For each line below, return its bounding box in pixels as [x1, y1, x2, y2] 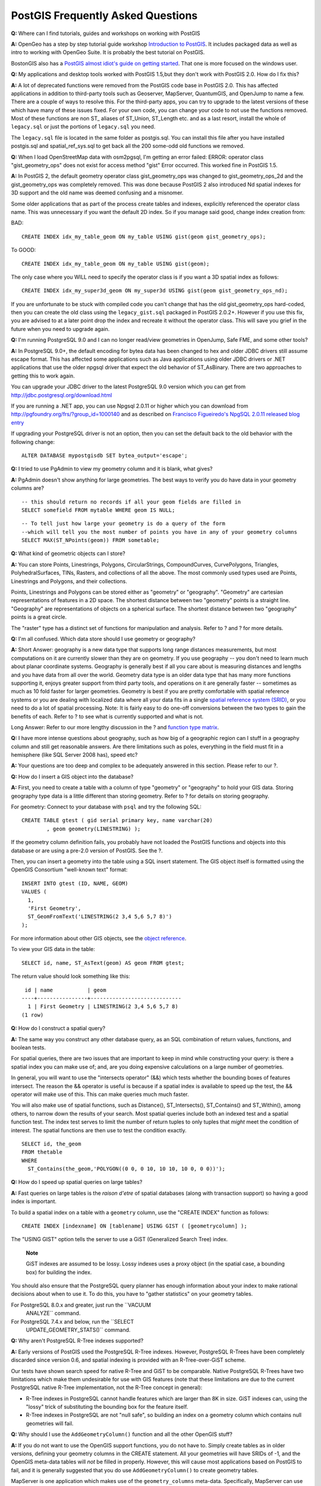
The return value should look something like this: [11, 972, 130, 980]
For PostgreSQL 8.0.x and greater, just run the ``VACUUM [11, 1301, 152, 1308]
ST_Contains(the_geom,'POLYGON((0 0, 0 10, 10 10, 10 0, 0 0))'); [27, 1166, 225, 1172]
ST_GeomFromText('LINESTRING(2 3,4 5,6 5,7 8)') [27, 913, 172, 920]
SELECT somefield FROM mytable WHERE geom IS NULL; [21, 506, 175, 514]
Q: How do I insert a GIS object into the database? [11, 773, 134, 780]
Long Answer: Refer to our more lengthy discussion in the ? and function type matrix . [11, 723, 219, 731]
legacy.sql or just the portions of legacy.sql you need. [11, 123, 156, 130]
